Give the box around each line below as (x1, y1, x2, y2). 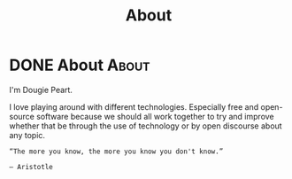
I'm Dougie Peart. (9, 84, 73, 95)
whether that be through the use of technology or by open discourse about (9, 121, 282, 131)
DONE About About (9, 55, 150, 75)
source (9, 111, 35, 121)
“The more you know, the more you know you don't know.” (9, 147, 224, 156)
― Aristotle (9, 162, 53, 171)
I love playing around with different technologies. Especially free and (9, 101, 259, 112)
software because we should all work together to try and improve (36, 111, 274, 121)
